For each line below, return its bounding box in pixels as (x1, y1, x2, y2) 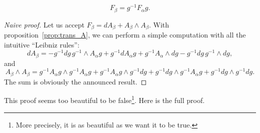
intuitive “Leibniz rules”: (4, 39, 79, 49)
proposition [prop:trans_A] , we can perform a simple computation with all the (4, 29, 246, 39)
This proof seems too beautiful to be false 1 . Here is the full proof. (4, 93, 205, 105)
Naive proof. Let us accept (4, 19, 84, 29)
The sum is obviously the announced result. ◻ (4, 76, 147, 86)
